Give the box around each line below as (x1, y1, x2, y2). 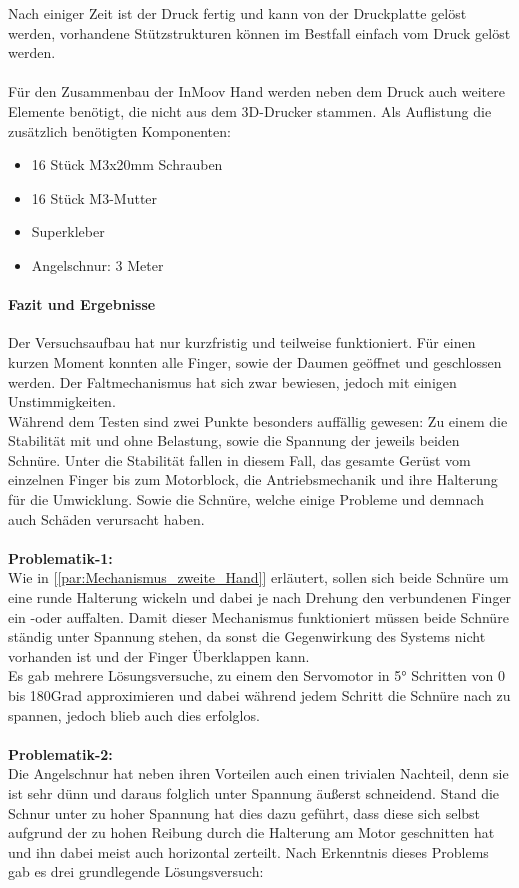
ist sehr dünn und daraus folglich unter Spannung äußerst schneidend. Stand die (8, 782, 500, 803)
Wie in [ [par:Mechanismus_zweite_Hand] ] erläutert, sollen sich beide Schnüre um (8, 567, 509, 588)
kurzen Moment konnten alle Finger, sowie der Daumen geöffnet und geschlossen (8, 351, 502, 372)
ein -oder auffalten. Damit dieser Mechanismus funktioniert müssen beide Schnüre (8, 606, 509, 627)
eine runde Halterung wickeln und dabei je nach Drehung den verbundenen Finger (8, 587, 512, 608)
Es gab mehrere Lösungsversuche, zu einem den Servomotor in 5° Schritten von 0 (8, 665, 505, 686)
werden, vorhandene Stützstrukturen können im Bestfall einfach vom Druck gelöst (8, 22, 511, 43)
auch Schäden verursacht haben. (8, 508, 205, 529)
